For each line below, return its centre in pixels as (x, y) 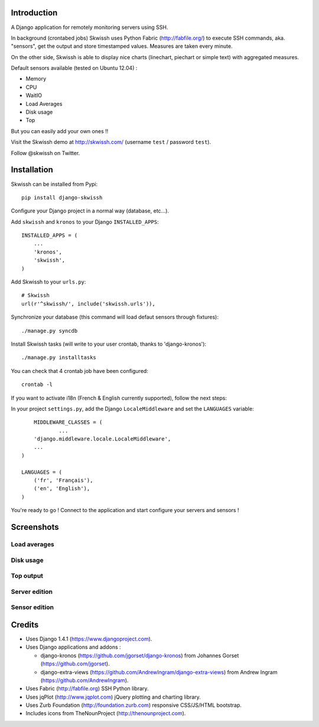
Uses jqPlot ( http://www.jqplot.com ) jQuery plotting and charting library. (113, 697)
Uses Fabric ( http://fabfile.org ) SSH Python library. (87, 689)
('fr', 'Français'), (63, 480)
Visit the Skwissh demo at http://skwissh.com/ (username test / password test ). (111, 142)
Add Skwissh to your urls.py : (48, 282)
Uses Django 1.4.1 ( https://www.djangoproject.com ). (89, 639)
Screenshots (35, 527)
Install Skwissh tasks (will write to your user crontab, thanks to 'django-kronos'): (109, 344)
